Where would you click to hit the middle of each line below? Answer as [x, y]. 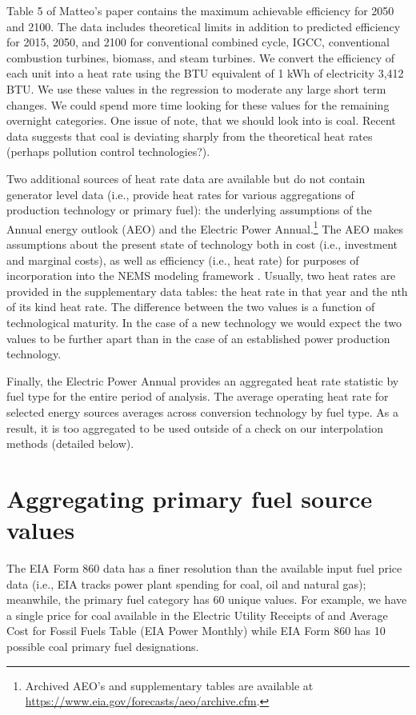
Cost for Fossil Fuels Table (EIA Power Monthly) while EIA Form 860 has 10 [196, 631]
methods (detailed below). [70, 443]
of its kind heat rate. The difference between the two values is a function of [191, 307]
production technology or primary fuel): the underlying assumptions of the [189, 210]
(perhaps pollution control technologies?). [108, 152]
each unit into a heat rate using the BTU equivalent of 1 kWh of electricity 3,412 [205, 73]
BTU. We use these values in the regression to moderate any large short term [196, 88]
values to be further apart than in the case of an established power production [198, 338]
